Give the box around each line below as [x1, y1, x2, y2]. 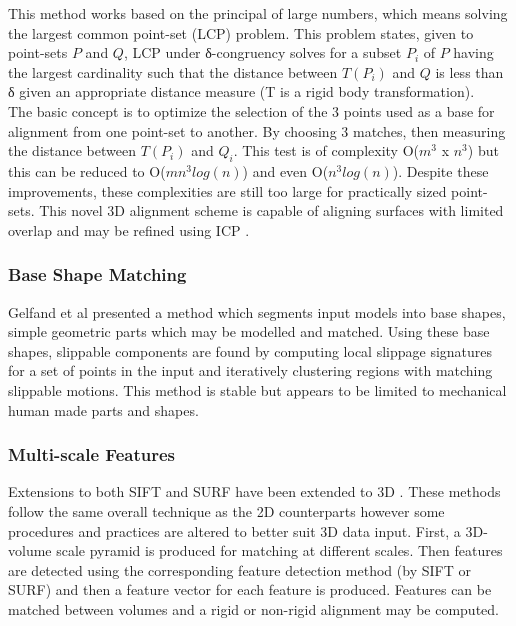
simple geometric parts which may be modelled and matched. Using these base [8, 321, 490, 342]
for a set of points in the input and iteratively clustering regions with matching [8, 360, 493, 381]
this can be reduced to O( [8, 160, 166, 181]
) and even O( [242, 160, 329, 181]
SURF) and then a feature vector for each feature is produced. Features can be [8, 579, 492, 600]
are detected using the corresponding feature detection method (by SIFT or [8, 559, 471, 580]
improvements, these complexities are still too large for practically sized [8, 180, 447, 201]
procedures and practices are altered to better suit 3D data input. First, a [8, 520, 461, 541]
